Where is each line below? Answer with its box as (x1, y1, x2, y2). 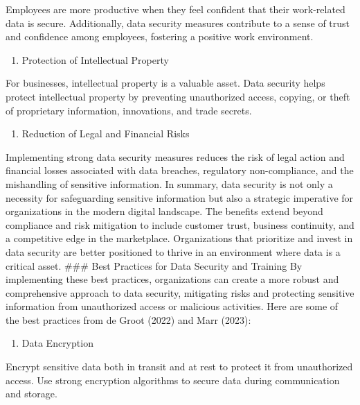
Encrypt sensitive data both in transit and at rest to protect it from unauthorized (6, 359, 353, 374)
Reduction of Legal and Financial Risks (21, 126, 190, 141)
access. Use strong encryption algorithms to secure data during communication (6, 372, 340, 387)
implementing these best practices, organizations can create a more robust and (6, 272, 339, 286)
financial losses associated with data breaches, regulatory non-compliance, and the (6, 163, 354, 178)
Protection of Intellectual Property (21, 52, 169, 67)
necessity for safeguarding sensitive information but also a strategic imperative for (6, 190, 354, 205)
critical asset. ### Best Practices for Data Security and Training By (6, 258, 303, 273)
